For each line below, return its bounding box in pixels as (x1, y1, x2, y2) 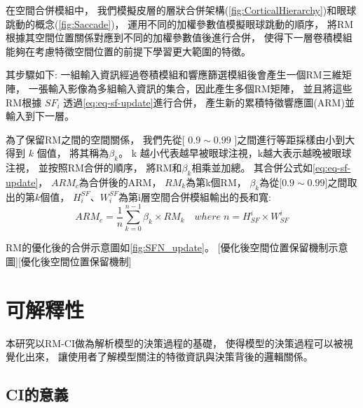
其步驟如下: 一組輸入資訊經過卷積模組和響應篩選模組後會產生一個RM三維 (6, 67, 342, 82)
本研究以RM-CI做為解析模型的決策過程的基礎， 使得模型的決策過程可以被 (6, 335, 343, 350)
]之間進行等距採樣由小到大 (234, 132, 355, 146)
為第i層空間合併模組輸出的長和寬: (118, 189, 271, 204)
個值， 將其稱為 (36, 146, 109, 160)
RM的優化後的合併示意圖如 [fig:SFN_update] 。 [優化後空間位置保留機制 (6, 240, 329, 255)
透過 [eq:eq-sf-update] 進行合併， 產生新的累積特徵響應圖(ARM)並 (63, 94, 355, 109)
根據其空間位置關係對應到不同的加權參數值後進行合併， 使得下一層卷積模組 (6, 30, 352, 45)
